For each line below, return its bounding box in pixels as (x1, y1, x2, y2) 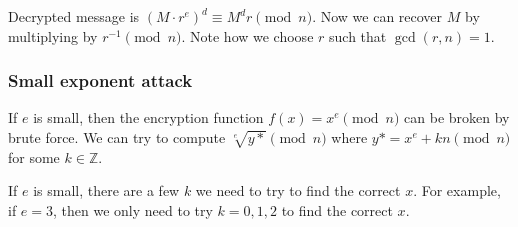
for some (8, 146, 60, 167)
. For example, (413, 180, 501, 201)
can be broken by (404, 107, 510, 128)
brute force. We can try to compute (8, 127, 226, 147)
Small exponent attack (8, 68, 193, 93)
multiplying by (8, 25, 98, 46)
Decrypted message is (8, 6, 140, 26)
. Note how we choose (181, 25, 314, 46)
